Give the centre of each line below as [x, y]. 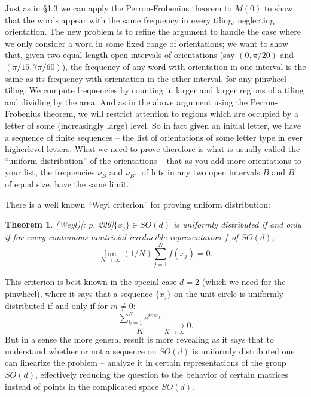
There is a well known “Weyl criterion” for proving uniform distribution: [138, 204]
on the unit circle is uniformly [228, 293]
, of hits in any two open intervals [198, 172]
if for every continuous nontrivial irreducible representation [113, 236]
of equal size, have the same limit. [67, 184]
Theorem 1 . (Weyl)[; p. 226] [60, 224]
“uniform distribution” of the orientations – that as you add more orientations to [153, 160]
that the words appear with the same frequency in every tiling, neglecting [140, 19]
